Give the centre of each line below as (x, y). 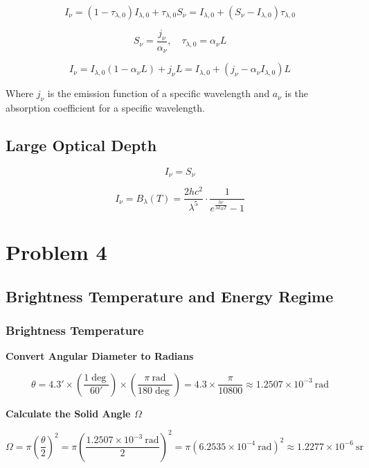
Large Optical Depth (81, 145)
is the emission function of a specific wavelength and (159, 93)
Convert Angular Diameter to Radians (100, 356)
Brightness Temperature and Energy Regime (170, 296)
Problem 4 (56, 252)
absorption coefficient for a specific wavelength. (105, 108)
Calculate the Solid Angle (68, 413)
